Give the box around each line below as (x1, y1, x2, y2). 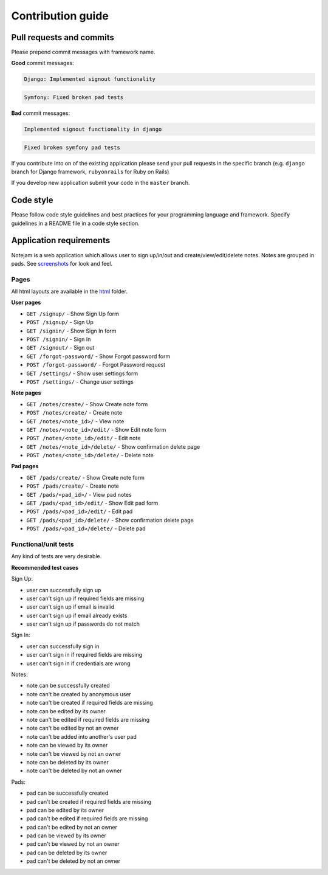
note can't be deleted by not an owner (26, 767, 122, 775)
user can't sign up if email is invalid (26, 603, 115, 610)
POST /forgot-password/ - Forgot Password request (26, 361, 166, 368)
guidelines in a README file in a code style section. (11, 220, 140, 227)
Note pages (11, 389, 42, 396)
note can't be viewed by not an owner (26, 750, 121, 757)
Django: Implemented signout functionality (24, 76, 156, 83)
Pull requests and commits (11, 32, 115, 43)
